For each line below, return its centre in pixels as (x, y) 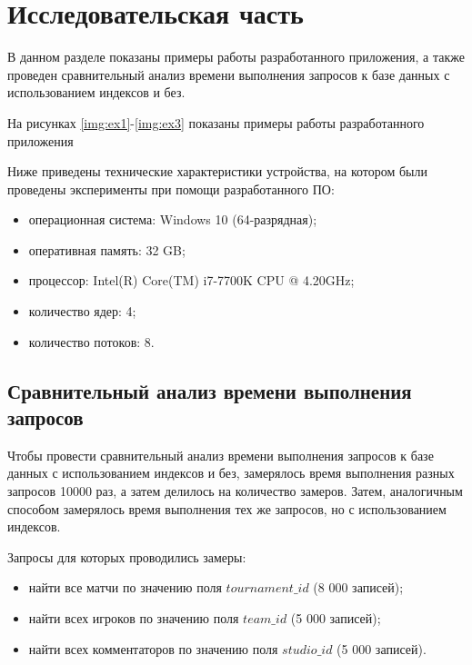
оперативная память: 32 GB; (107, 249)
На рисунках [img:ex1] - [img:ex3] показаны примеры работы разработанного (216, 122)
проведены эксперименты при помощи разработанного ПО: (171, 189)
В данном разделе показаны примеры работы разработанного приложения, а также (236, 57)
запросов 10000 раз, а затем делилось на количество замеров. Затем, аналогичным (235, 491)
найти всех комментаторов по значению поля (153, 648)
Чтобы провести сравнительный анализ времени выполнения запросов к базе (221, 455)
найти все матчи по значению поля (125, 587)
